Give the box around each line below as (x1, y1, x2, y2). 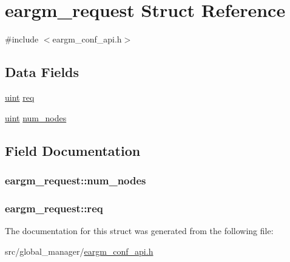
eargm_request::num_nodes (5, 172, 146, 187)
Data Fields (5, 62, 79, 81)
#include (5, 33, 39, 45)
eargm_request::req (5, 200, 103, 215)
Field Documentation (5, 141, 141, 160)
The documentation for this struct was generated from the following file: (5, 224, 274, 237)
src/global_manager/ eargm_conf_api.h (5, 244, 153, 257)
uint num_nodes (5, 111, 67, 124)
